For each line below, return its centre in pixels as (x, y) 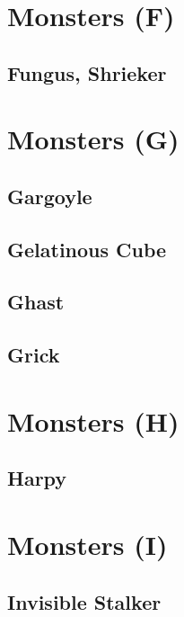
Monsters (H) (93, 420)
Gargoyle (50, 196)
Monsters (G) (93, 139)
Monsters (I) (88, 544)
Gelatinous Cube (87, 249)
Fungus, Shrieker (87, 72)
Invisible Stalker (84, 601)
